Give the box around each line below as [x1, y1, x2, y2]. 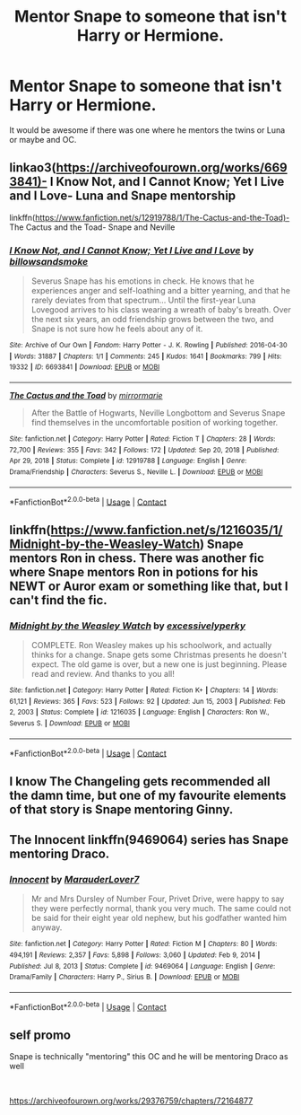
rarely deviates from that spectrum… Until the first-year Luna [30, 294, 256, 306]
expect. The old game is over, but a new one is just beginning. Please [30, 658, 288, 670]
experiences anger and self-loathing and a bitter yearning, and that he [30, 285, 291, 296]
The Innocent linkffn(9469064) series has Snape [9, 832, 289, 847]
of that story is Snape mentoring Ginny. [9, 802, 234, 817]
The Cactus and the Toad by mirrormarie [9, 391, 163, 401]
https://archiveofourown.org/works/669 [56, 160, 288, 176]
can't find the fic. [9, 593, 107, 608]
